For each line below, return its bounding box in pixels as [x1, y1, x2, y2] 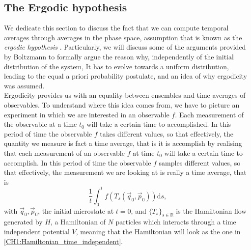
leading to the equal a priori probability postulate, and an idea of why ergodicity [4, 71, 247, 81]
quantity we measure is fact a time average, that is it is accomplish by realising [4, 138, 242, 148]
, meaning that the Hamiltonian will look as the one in [76, 226, 241, 236]
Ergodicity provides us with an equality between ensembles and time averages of [4, 90, 246, 100]
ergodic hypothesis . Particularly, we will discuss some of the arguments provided [4, 42, 246, 52]
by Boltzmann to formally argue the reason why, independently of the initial [4, 51, 234, 61]
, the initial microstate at [38, 205, 114, 216]
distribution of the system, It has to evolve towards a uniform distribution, [4, 61, 229, 71]
